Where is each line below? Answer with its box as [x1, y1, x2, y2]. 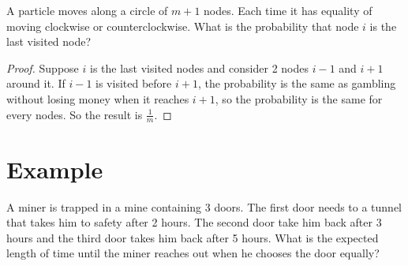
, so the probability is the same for [215, 90, 383, 107]
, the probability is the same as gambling [197, 75, 396, 92]
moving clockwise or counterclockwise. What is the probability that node [6, 17, 359, 34]
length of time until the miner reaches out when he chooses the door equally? [6, 245, 380, 261]
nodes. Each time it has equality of [204, 2, 372, 18]
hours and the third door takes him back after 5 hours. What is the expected [6, 229, 379, 245]
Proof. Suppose [6, 59, 79, 76]
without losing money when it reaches [6, 90, 189, 107]
